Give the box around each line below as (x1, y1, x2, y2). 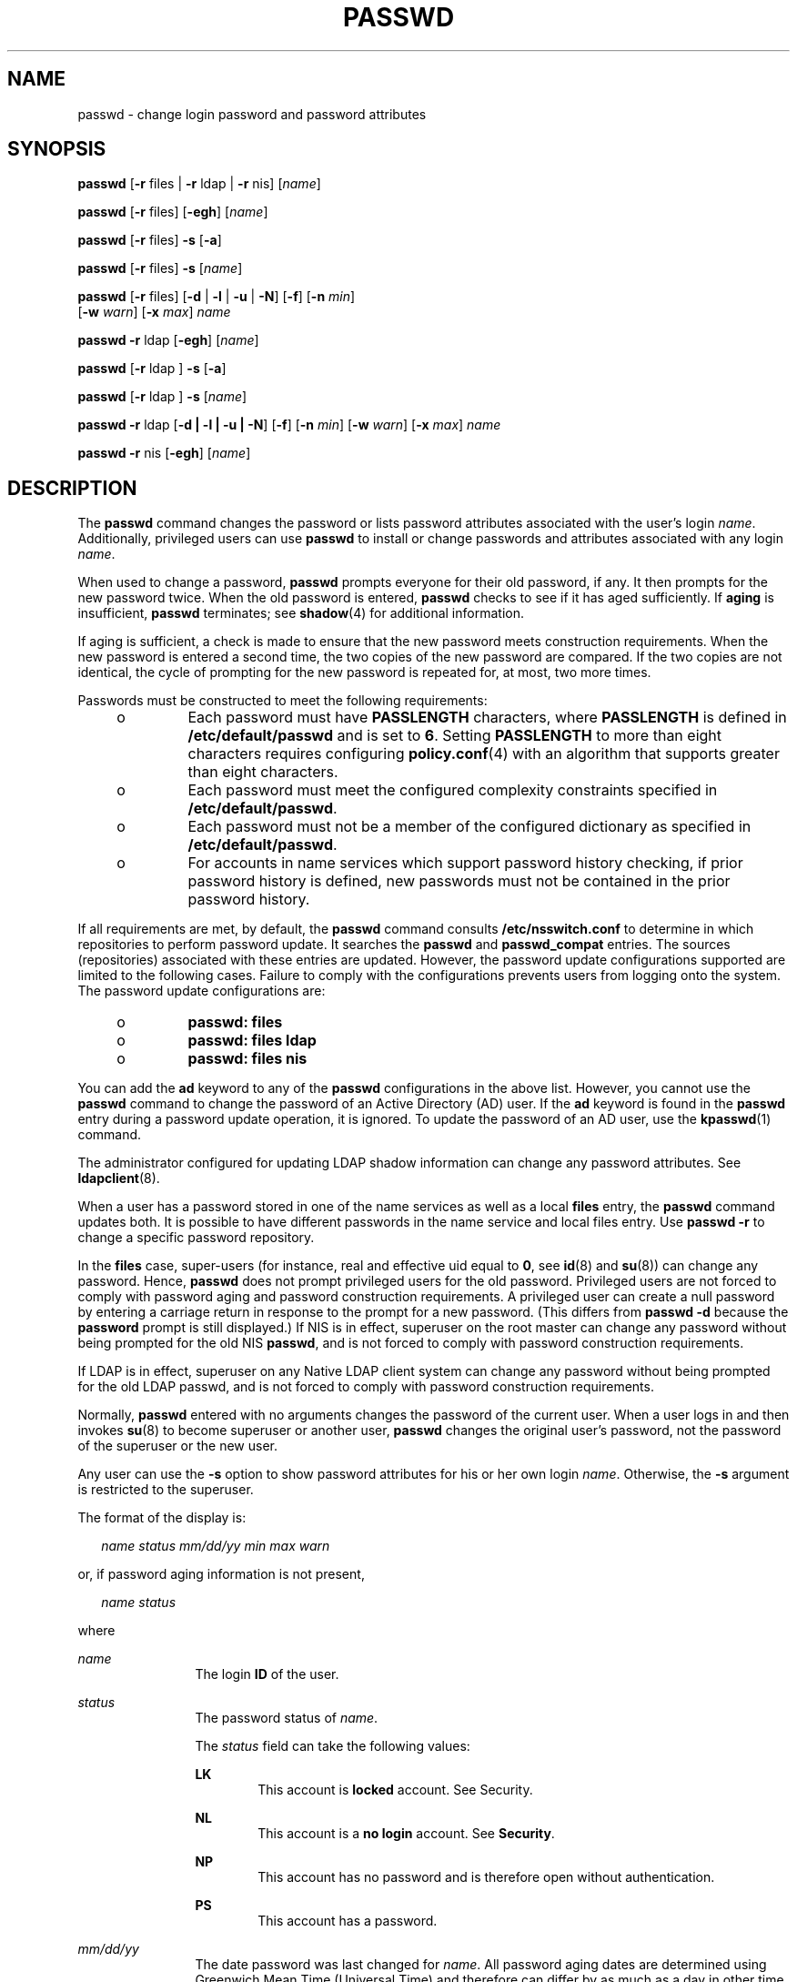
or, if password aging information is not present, (77, 1566, 365, 1583)
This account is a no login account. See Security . (257, 1825, 555, 1842)
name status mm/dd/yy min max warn (101, 1538, 330, 1554)
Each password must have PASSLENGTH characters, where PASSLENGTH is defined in (187, 708, 787, 727)
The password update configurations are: (77, 983, 326, 999)
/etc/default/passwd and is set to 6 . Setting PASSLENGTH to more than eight (187, 726, 722, 745)
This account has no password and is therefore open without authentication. (257, 1869, 715, 1886)
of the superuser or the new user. (77, 1438, 277, 1454)
